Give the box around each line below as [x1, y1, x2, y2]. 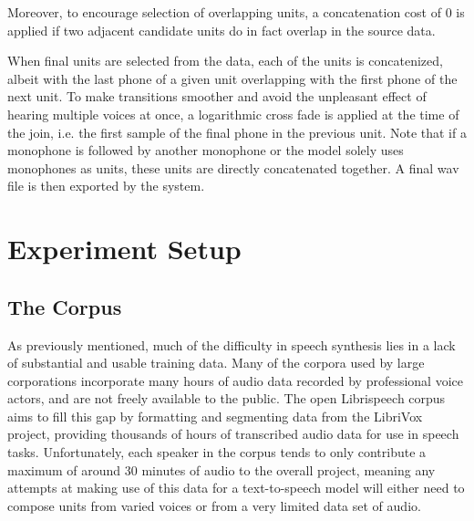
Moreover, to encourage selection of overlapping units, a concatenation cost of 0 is [7, 3, 465, 21]
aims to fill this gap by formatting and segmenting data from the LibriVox [7, 406, 423, 425]
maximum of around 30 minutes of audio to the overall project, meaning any [7, 460, 436, 479]
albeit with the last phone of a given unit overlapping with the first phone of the [7, 68, 458, 88]
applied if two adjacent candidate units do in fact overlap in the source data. [7, 20, 436, 39]
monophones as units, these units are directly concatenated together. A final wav [7, 158, 459, 177]
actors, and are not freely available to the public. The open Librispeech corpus [7, 389, 446, 408]
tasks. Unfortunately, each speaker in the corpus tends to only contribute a [7, 443, 427, 462]
